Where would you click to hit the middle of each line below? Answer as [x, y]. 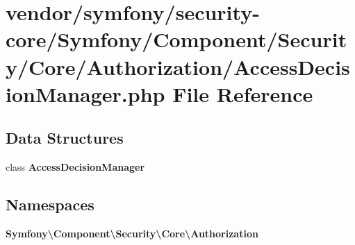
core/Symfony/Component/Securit [176, 39]
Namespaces [50, 204]
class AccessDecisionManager [75, 167]
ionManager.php [85, 93]
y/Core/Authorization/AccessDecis [178, 66]
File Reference [243, 93]
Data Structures [65, 138]
